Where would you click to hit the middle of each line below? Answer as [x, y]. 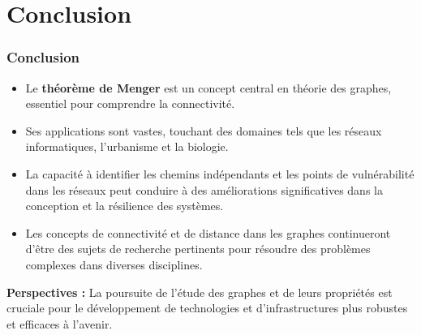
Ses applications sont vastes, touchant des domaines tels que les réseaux [204, 130]
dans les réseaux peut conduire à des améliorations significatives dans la [204, 189]
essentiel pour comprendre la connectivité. [130, 103]
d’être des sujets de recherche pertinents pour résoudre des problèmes [198, 249]
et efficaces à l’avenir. [60, 323]
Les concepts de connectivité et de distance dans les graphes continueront [208, 232]
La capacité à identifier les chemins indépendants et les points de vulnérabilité [220, 173]
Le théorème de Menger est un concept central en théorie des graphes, [208, 87]
